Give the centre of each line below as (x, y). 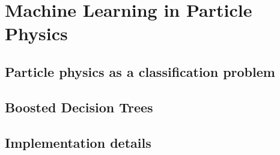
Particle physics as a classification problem (140, 71)
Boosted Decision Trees (79, 107)
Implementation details (78, 142)
